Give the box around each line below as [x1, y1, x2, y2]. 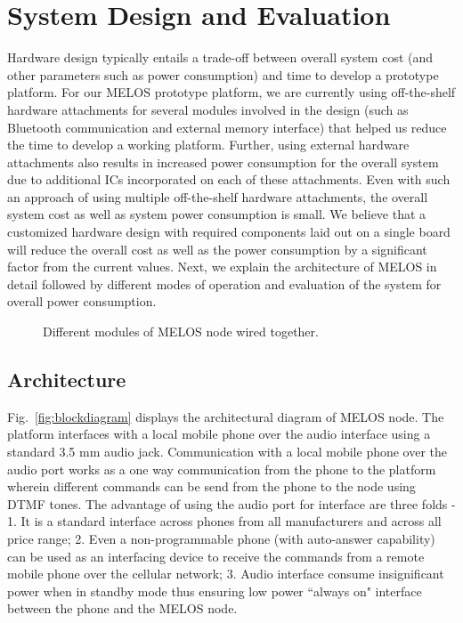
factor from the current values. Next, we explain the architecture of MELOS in [7, 257, 437, 276]
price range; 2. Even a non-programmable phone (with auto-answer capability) [7, 529, 435, 547]
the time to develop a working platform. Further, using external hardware [7, 135, 410, 154]
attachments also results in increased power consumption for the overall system [7, 152, 439, 171]
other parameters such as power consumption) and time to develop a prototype [7, 65, 439, 84]
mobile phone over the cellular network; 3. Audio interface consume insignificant [7, 564, 444, 583]
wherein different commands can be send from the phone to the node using [7, 477, 416, 496]
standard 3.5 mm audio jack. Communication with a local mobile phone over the [7, 442, 448, 461]
